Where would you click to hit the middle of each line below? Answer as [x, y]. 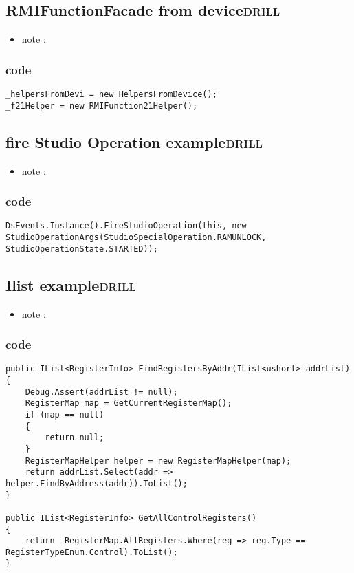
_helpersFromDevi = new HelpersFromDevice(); [111, 95]
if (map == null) [65, 414]
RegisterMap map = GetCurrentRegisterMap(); [129, 403]
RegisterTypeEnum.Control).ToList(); [92, 552]
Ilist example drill [71, 284]
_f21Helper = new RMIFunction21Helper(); [102, 106]
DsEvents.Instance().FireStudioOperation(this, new [126, 226]
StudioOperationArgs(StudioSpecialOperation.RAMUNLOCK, [136, 237]
